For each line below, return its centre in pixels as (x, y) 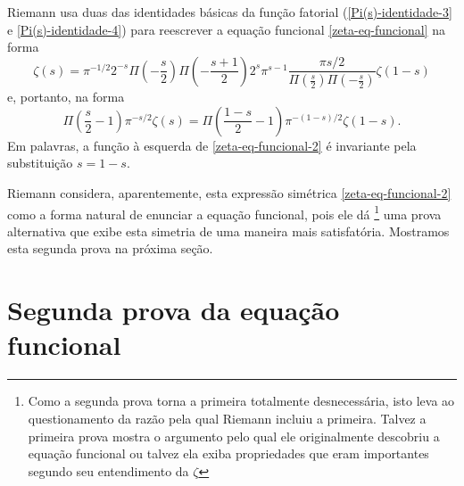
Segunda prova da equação (174, 310)
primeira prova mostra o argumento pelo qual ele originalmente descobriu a (234, 436)
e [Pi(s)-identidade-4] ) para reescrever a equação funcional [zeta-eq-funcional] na (226, 29)
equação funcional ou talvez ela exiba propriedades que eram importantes (228, 453)
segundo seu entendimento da (108, 470)
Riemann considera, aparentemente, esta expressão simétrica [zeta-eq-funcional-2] (229, 193)
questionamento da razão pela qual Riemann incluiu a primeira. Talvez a (227, 418)
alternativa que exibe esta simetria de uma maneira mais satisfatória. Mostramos (228, 231)
